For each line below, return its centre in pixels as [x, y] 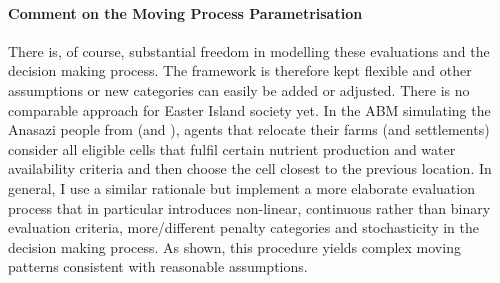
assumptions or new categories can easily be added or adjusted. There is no [239, 89]
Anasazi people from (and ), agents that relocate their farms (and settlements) [249, 129]
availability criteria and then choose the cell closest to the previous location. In [250, 168]
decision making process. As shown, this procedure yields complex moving [234, 246]
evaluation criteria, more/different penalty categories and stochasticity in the [243, 227]
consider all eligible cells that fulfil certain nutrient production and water [232, 148]
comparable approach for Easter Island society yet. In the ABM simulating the [249, 109]
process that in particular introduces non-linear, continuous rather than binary [249, 207]
